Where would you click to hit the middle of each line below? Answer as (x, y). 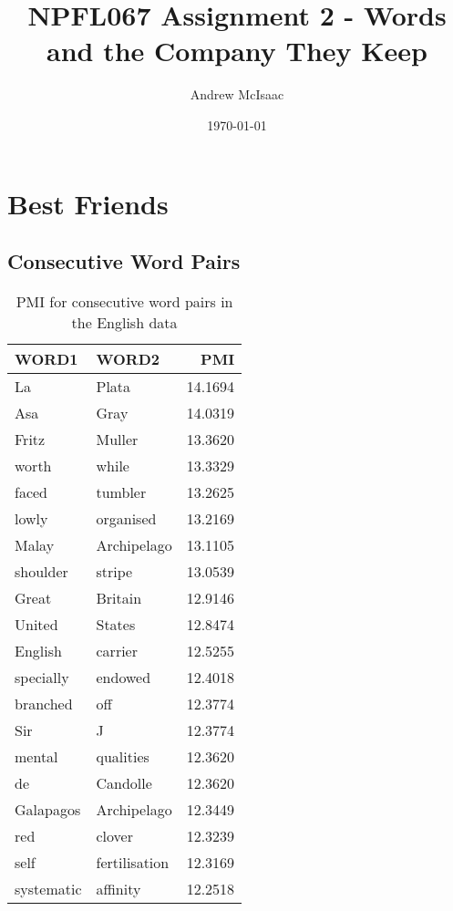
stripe (114, 571)
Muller (117, 439)
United (36, 624)
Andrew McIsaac (237, 94)
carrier (117, 650)
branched (44, 703)
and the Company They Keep (237, 51)
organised (126, 518)
